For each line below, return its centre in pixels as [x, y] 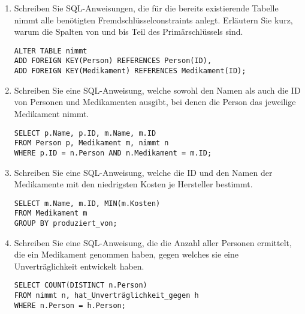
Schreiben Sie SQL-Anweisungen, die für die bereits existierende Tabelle [146, 8]
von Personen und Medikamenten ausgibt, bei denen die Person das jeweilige [155, 102]
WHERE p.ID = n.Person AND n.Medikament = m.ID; [113, 153]
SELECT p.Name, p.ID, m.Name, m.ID [85, 133]
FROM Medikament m [51, 213]
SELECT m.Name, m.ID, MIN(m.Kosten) [87, 203]
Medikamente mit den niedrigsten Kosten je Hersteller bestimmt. [133, 184]
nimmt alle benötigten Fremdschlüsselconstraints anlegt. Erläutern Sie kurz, [153, 20]
